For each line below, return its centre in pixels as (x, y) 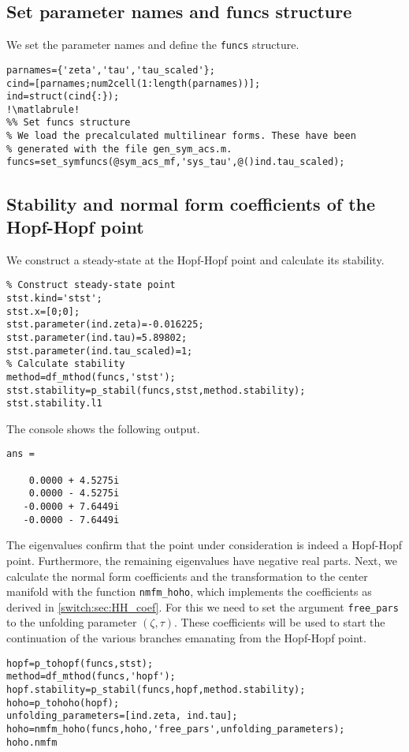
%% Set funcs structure (69, 123)
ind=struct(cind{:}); (63, 97)
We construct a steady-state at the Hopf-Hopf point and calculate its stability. (195, 259)
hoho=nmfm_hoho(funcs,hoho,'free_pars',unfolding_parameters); (176, 729)
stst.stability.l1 (54, 404)
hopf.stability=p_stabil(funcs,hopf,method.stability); (156, 689)
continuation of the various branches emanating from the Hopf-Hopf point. (186, 638)
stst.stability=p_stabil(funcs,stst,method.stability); (156, 390)
